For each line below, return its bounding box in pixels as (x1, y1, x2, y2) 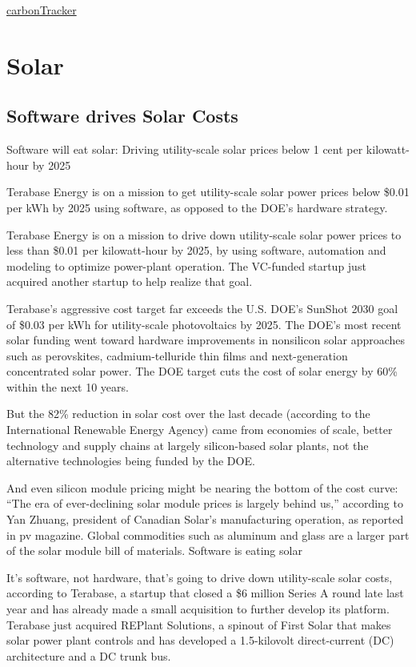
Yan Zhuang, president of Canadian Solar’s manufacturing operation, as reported (6, 511, 404, 528)
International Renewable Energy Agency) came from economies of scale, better (6, 421, 393, 438)
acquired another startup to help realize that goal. (6, 273, 253, 290)
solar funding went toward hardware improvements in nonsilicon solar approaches (6, 331, 406, 348)
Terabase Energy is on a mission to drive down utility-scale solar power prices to (6, 226, 402, 243)
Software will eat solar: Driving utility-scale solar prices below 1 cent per (6, 141, 363, 158)
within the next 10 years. (6, 378, 129, 395)
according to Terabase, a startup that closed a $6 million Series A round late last (6, 585, 404, 601)
